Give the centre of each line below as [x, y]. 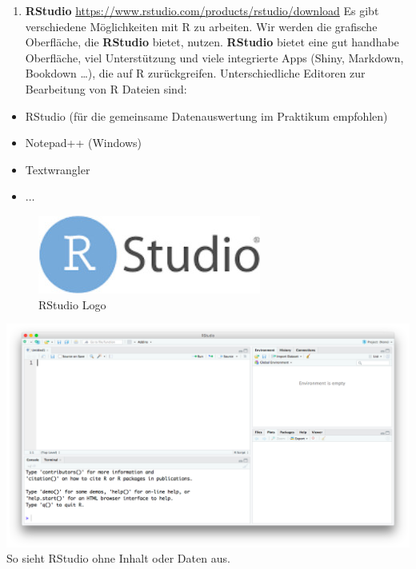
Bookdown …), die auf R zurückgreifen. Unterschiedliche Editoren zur [195, 73]
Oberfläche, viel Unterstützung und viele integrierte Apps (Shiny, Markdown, [214, 57]
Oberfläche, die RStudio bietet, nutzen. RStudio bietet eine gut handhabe [212, 42]
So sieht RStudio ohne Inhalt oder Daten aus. [118, 558]
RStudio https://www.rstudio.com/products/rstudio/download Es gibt [202, 10]
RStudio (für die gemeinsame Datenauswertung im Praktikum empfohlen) [206, 115]
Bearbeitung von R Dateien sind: [106, 88]
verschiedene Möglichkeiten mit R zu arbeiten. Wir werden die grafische [201, 26]
